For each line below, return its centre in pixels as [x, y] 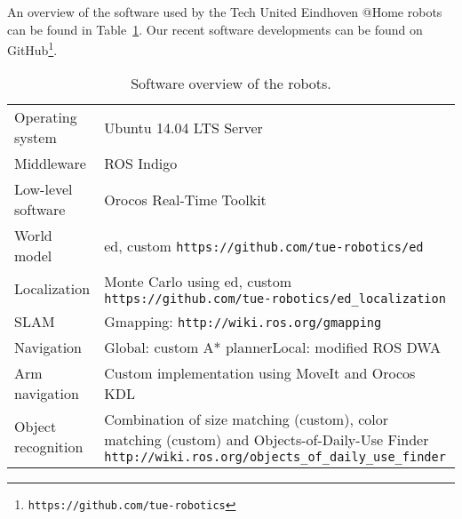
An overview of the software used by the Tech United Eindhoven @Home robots [225, 12]
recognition [49, 447]
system [36, 138]
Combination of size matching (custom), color [247, 419]
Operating [46, 117]
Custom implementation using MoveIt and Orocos [260, 373]
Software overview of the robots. [231, 84]
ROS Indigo [141, 164]
